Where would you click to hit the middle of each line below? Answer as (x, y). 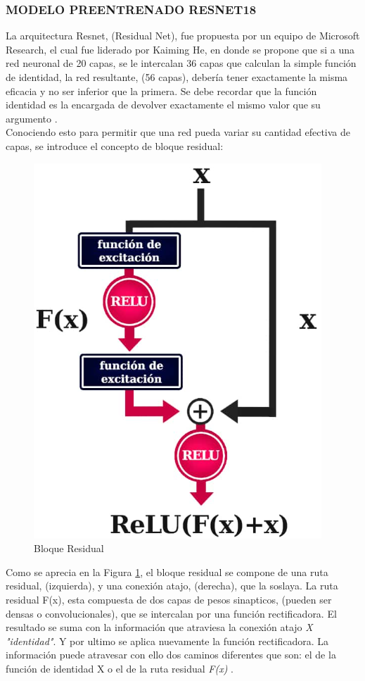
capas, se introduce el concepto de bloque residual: (115, 145)
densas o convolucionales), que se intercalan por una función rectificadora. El (171, 613)
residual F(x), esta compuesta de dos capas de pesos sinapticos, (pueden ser (169, 599)
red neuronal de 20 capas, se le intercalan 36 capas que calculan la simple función (181, 63)
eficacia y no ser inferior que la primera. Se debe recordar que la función (161, 90)
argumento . (32, 118)
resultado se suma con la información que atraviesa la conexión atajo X (159, 627)
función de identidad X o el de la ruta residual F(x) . (120, 668)
